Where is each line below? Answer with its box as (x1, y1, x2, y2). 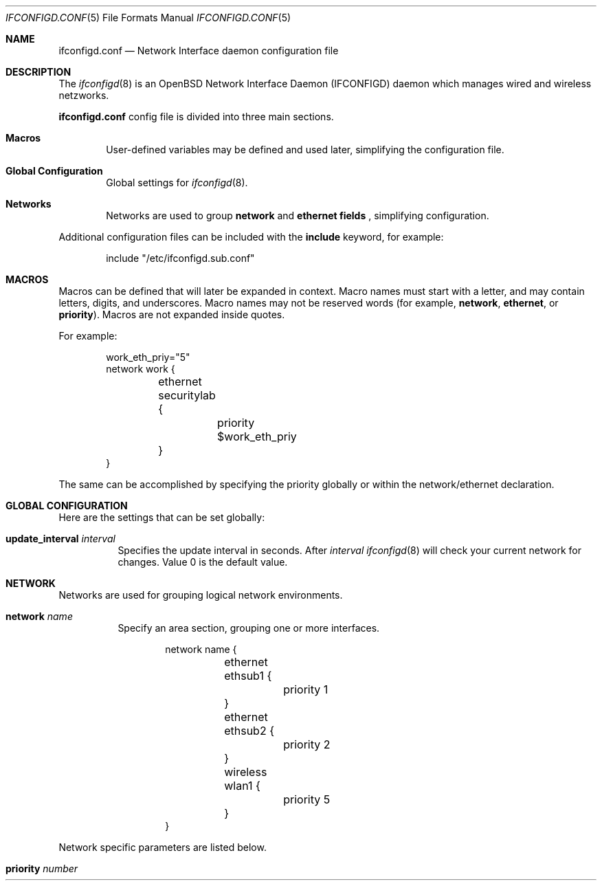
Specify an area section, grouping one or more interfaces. (118, 622, 380, 634)
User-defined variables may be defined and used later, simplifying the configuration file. (106, 144, 504, 155)
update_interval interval (5, 533, 115, 544)
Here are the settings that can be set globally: (58, 511, 265, 523)
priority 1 (283, 683, 328, 696)
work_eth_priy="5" (106, 351, 190, 363)
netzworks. (58, 89, 109, 101)
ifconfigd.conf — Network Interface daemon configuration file (58, 45, 339, 56)
